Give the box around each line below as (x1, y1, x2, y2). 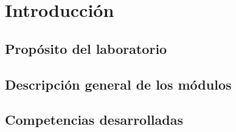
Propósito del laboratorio (5, 39, 167, 58)
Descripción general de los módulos (5, 74, 232, 93)
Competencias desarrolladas (5, 110, 183, 129)
